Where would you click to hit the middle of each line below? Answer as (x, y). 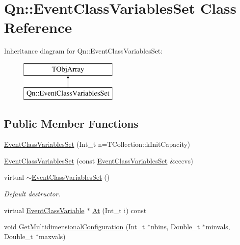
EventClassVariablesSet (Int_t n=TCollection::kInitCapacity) (97, 144)
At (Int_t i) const (120, 210)
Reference (38, 27)
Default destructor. (32, 194)
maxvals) (52, 236)
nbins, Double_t (175, 227)
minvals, (218, 227)
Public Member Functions (71, 123)
